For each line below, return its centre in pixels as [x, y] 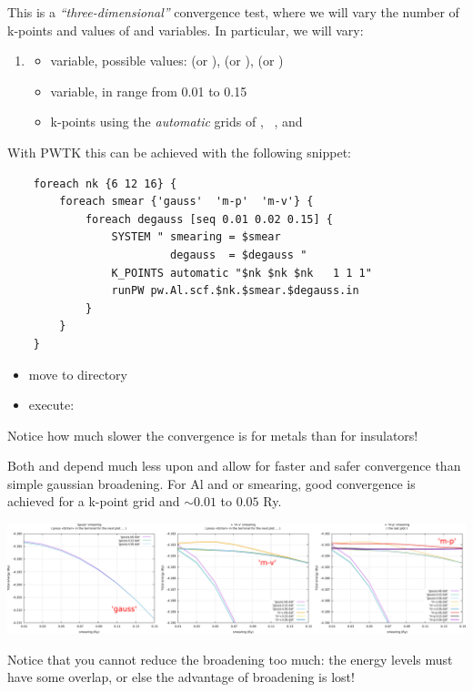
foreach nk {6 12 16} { [105, 183]
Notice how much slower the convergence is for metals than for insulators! [213, 435]
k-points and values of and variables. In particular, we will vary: [186, 30]
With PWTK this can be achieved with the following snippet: [179, 152]
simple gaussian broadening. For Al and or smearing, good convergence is [211, 483]
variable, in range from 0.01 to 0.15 [149, 91]
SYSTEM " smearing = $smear [196, 237]
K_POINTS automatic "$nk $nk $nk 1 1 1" [242, 273]
